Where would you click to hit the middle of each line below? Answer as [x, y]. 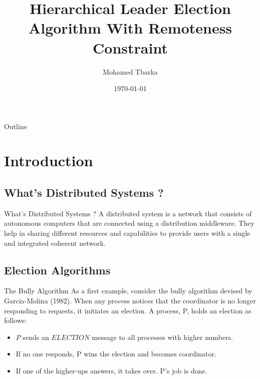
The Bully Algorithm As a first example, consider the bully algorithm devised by [128, 291]
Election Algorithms [57, 270]
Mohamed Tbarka [130, 71]
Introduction [49, 160]
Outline [16, 126]
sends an [36, 337]
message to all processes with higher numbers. [162, 337]
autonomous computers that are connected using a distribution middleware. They [129, 223]
